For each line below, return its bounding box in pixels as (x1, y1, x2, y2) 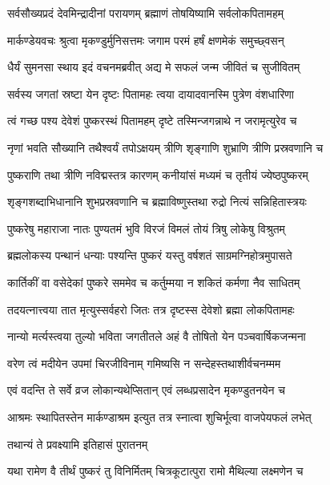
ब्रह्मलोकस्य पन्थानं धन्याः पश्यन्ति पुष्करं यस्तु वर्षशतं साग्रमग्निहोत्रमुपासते (7, 247, 292, 264)
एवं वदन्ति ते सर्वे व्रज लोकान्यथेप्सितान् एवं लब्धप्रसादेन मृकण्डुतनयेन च (7, 382, 285, 398)
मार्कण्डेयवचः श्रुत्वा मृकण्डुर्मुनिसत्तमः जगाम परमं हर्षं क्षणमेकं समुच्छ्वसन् (7, 31, 284, 48)
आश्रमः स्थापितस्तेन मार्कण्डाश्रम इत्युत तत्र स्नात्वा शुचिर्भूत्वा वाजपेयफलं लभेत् (7, 408, 312, 425)
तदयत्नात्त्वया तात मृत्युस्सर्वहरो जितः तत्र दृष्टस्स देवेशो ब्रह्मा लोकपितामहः (7, 301, 295, 317)
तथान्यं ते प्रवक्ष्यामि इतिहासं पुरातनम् (7, 435, 148, 452)
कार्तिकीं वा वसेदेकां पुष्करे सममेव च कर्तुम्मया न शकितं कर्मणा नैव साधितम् (7, 273, 300, 290)
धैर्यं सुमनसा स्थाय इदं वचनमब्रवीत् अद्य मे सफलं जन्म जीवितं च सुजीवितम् (7, 59, 300, 75)
